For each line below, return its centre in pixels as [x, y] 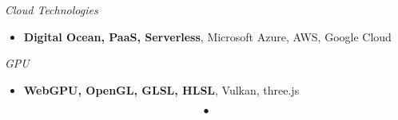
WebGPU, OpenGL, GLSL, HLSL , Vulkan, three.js [161, 89]
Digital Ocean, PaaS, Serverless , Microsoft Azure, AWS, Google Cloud [207, 36]
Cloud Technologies [52, 10]
